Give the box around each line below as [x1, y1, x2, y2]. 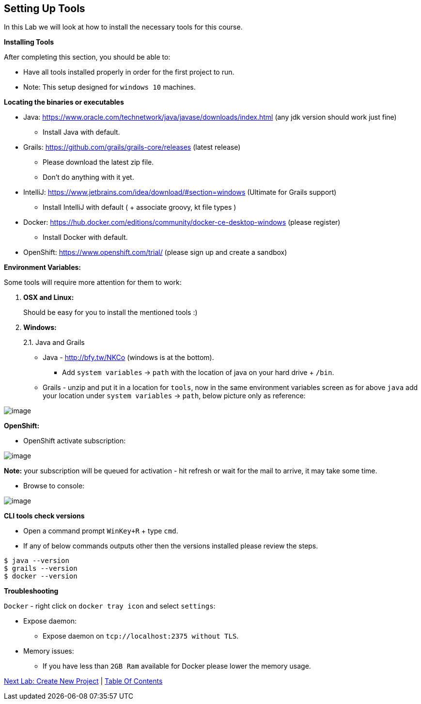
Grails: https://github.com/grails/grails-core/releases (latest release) [23, 143, 241, 152]
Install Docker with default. [43, 233, 128, 242]
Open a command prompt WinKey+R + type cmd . [23, 527, 178, 535]
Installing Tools [4, 38, 54, 47]
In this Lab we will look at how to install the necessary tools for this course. [4, 23, 243, 31]
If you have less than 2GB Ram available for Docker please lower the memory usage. [43, 662, 311, 671]
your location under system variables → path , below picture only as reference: [43, 391, 306, 400]
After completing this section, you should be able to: [4, 53, 171, 62]
